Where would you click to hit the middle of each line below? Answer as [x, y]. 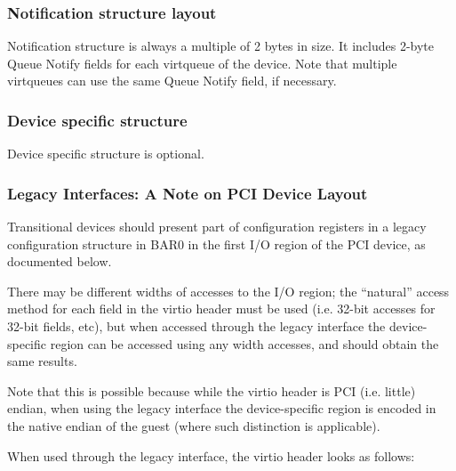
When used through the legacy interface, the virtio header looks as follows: [211, 455]
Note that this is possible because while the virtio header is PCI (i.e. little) [212, 390]
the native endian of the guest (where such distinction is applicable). [194, 425]
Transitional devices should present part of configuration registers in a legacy [217, 227]
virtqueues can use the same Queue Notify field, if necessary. [172, 81]
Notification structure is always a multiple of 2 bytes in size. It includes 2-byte [221, 46]
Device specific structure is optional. [106, 154]
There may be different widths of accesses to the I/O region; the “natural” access [228, 291]
